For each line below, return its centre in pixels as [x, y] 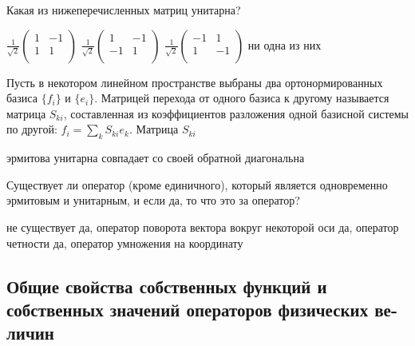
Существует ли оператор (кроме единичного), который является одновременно [197, 184]
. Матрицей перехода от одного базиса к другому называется [242, 98]
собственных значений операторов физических [188, 309]
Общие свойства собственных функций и [167, 286]
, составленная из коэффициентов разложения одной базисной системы [236, 113]
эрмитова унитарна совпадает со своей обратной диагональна [156, 158]
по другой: [32, 129]
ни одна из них [285, 44]
